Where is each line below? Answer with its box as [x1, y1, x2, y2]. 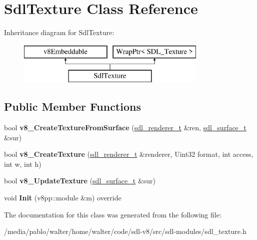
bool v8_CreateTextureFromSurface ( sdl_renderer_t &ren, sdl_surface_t [4, 122, 246, 133]
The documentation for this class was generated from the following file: [4, 209, 221, 219]
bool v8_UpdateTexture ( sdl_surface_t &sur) [4, 175, 156, 186]
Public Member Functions [4, 99, 141, 114]
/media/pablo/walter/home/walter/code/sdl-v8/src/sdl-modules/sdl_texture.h [4, 226, 246, 236]
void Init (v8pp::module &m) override [4, 192, 121, 203]
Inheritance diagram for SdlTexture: [4, 27, 114, 38]
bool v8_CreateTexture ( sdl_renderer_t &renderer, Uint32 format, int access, [4, 149, 253, 159]
